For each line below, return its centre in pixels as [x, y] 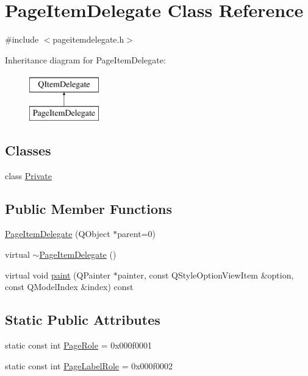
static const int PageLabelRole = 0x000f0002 [89, 365]
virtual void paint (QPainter [58, 275]
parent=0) [136, 234]
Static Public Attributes [83, 320]
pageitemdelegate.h [88, 39]
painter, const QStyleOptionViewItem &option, [206, 275]
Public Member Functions [88, 208]
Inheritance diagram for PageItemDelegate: [85, 59]
